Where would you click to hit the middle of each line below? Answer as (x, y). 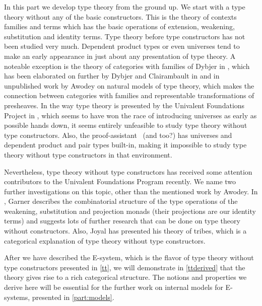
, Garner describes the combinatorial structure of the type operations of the (121, 201)
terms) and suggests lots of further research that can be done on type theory (122, 221)
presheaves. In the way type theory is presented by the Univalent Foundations (124, 105)
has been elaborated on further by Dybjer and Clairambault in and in (112, 76)
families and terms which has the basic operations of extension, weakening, (119, 26)
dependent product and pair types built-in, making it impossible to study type (125, 145)
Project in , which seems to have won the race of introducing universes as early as (130, 115)
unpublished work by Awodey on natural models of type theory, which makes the (129, 85)
